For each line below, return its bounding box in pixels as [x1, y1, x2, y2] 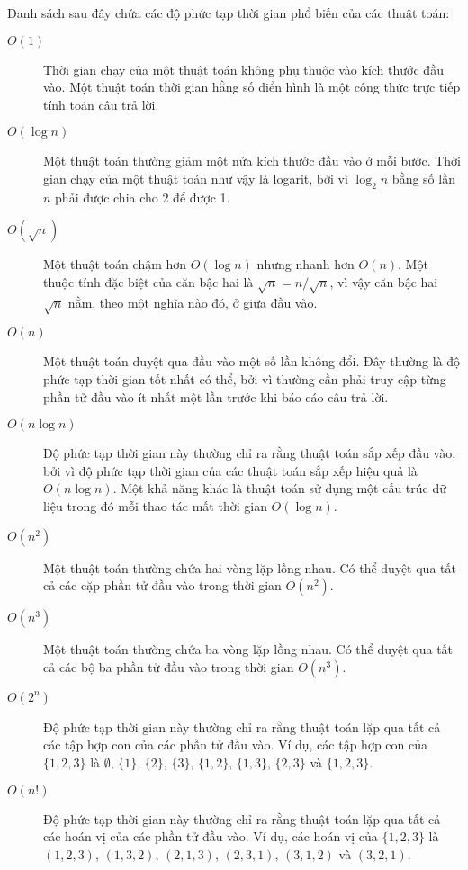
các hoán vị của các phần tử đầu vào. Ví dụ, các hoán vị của [43, 827, 378, 846]
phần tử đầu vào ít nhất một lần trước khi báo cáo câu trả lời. [43, 387, 389, 406]
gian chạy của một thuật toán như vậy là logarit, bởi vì [43, 168, 348, 187]
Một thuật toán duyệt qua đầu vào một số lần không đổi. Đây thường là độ [43, 352, 461, 371]
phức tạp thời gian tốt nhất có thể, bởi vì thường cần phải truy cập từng [43, 370, 446, 389]
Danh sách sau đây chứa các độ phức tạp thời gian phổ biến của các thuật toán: [7, 4, 450, 22]
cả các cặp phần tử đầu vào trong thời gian [43, 576, 282, 595]
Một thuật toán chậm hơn [43, 255, 187, 274]
